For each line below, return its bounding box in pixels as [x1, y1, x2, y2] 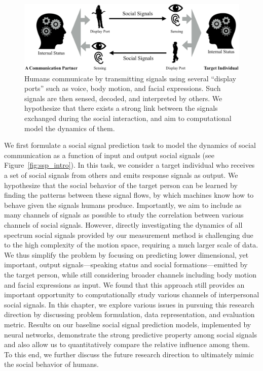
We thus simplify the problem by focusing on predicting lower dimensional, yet [4, 249, 249, 260]
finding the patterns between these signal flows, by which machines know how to [4, 190, 254, 200]
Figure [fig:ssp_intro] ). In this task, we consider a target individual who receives [4, 160, 255, 170]
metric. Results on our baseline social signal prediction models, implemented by [4, 319, 251, 329]
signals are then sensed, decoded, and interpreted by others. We [24, 92, 222, 103]
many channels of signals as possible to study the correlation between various [4, 209, 244, 220]
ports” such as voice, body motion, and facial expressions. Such [24, 83, 221, 94]
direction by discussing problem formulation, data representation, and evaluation [4, 309, 255, 320]
